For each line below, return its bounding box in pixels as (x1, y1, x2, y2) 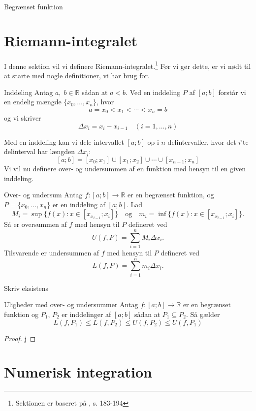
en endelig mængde (4, 96, 62, 107)
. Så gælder (186, 309, 220, 319)
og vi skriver (4, 113, 41, 123)
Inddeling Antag (4, 87, 53, 97)
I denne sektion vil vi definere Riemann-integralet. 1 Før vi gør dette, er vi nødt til (4, 59, 251, 71)
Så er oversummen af (4, 219, 67, 229)
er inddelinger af (62, 309, 111, 319)
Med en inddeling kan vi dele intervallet (4, 136, 124, 147)
